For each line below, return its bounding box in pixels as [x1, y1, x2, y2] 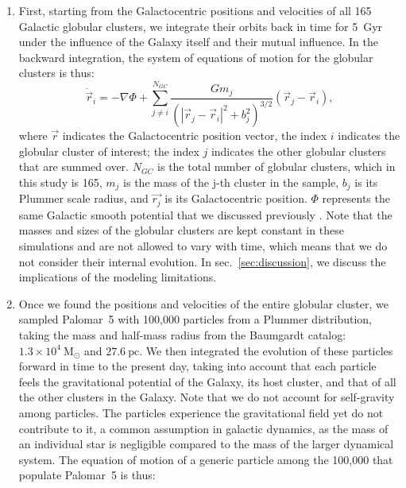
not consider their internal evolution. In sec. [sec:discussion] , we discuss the [18, 253, 386, 269]
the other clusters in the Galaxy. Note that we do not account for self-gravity [18, 389, 395, 405]
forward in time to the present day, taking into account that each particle [18, 358, 377, 374]
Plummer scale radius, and [18, 190, 149, 207]
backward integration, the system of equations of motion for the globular [18, 48, 373, 65]
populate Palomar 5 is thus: [18, 467, 156, 483]
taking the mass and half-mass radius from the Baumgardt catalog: [18, 326, 346, 343]
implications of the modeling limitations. [18, 269, 217, 285]
